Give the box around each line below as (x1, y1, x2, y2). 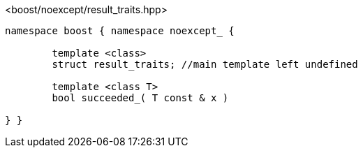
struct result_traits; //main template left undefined (52, 59, 358, 70)
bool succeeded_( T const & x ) (52, 92, 229, 103)
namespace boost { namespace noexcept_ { (5, 25, 235, 36)
